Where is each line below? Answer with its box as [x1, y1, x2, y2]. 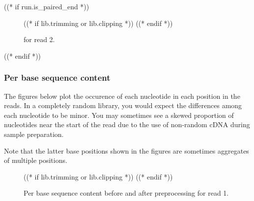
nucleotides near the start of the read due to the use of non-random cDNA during [4, 119, 250, 130]
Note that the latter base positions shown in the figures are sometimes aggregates [4, 145, 249, 156]
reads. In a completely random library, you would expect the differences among [4, 100, 242, 111]
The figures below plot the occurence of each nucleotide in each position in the [4, 90, 240, 101]
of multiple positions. [4, 155, 67, 165]
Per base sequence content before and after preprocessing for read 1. [24, 188, 229, 198]
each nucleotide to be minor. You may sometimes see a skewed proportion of [4, 110, 234, 120]
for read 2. [24, 34, 55, 45]
